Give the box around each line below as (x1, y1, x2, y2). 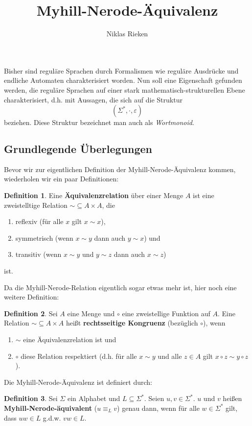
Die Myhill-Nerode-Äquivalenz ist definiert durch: (4, 376, 152, 387)
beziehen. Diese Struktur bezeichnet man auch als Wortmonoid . (4, 117, 194, 127)
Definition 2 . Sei (4, 308, 58, 318)
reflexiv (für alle (15, 216, 64, 226)
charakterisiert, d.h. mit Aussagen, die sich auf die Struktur (4, 94, 183, 104)
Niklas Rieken (106, 28, 148, 39)
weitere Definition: (4, 292, 59, 302)
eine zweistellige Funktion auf (122, 308, 210, 318)
